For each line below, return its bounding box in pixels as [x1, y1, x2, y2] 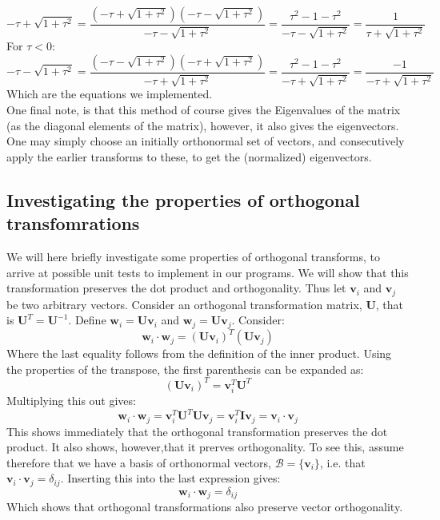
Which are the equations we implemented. [6, 85, 213, 102]
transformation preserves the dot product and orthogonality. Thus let [6, 280, 346, 296]
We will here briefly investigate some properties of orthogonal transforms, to [6, 248, 380, 264]
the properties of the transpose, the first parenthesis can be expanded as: [6, 360, 364, 377]
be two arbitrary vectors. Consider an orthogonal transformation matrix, [6, 296, 362, 312]
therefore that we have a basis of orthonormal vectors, [6, 454, 271, 470]
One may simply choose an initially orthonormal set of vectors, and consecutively [6, 133, 405, 149]
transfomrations [6, 211, 140, 236]
